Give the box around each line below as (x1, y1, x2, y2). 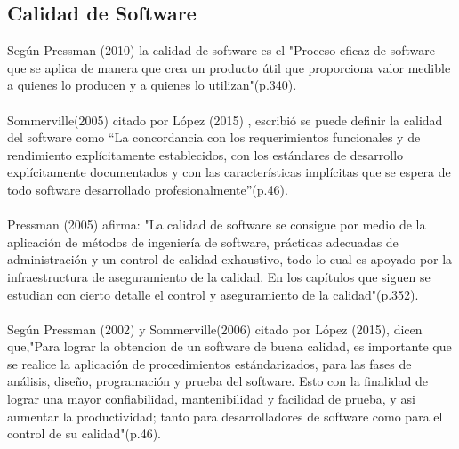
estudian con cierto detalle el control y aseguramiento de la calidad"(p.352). (7, 285, 419, 303)
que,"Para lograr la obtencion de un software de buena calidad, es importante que (7, 337, 452, 356)
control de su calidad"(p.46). (7, 424, 161, 443)
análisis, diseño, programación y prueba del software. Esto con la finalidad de (7, 372, 428, 390)
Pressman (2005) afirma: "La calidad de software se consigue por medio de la (7, 215, 426, 234)
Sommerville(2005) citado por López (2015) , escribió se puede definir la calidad (7, 110, 443, 129)
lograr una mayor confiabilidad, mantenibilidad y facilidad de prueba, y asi (7, 389, 415, 408)
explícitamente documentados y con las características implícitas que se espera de (7, 163, 451, 181)
